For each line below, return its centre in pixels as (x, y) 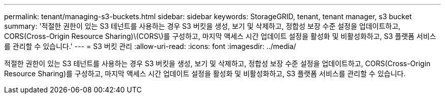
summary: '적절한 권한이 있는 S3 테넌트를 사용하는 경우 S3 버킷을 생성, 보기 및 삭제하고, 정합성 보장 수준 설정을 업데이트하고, (202, 26)
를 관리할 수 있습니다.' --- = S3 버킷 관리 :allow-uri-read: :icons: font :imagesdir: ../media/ (150, 46)
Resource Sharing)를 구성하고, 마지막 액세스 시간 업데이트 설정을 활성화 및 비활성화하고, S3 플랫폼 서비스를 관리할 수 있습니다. (205, 73)
